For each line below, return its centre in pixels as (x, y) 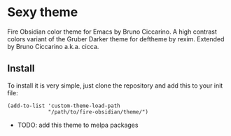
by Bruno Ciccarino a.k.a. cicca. (53, 46)
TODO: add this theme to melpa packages (78, 125)
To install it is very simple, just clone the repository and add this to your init (115, 86)
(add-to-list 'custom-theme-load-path (64, 106)
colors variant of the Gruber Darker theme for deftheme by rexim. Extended (116, 39)
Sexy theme (43, 12)
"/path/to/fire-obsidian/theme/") (98, 112)
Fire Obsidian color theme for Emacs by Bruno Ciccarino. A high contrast (112, 32)
